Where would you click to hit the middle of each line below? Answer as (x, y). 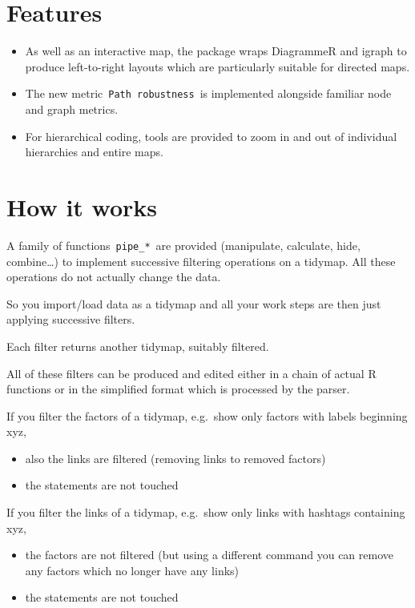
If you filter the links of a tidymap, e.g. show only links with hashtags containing (206, 512)
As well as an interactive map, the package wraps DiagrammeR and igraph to (216, 51)
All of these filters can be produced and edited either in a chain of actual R (191, 373)
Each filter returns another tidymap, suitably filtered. (138, 346)
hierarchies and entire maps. (94, 152)
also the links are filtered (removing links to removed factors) (175, 458)
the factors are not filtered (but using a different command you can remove (210, 555)
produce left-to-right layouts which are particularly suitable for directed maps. (218, 66)
